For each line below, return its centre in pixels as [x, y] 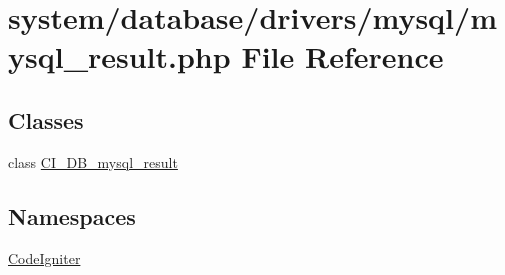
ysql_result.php [119, 56]
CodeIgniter [44, 257]
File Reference [342, 56]
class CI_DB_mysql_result [93, 161]
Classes [46, 119]
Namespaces [72, 215]
